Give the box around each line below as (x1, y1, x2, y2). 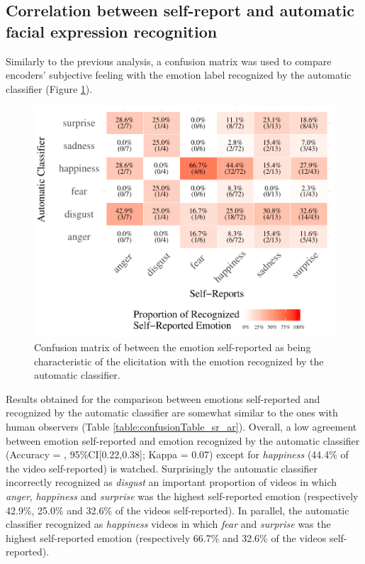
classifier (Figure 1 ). (6, 81, 93, 96)
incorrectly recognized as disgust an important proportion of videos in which (6, 475, 337, 490)
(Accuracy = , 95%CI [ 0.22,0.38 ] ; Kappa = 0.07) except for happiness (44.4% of (6, 447, 349, 462)
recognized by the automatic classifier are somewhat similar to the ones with (6, 405, 338, 420)
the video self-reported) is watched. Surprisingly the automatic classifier (6, 460, 318, 475)
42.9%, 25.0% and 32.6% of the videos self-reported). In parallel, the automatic (6, 502, 349, 517)
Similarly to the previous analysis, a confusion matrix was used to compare (6, 53, 332, 68)
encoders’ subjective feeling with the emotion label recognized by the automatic (6, 67, 352, 82)
